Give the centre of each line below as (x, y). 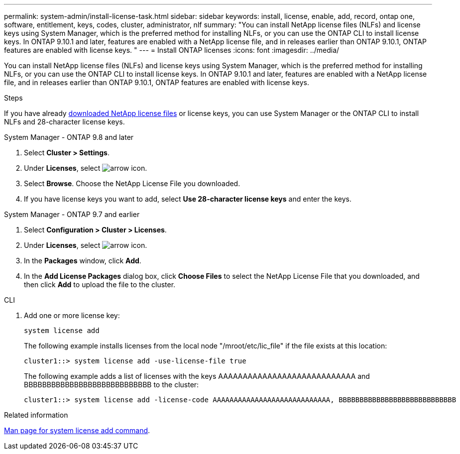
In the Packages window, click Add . (83, 261)
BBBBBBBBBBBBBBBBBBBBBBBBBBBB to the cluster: (112, 385)
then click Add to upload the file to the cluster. (100, 284)
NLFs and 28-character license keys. (64, 122)
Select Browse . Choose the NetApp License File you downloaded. (132, 183)
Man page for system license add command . (77, 430)
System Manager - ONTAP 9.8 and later (69, 137)
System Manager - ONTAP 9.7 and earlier (72, 214)
